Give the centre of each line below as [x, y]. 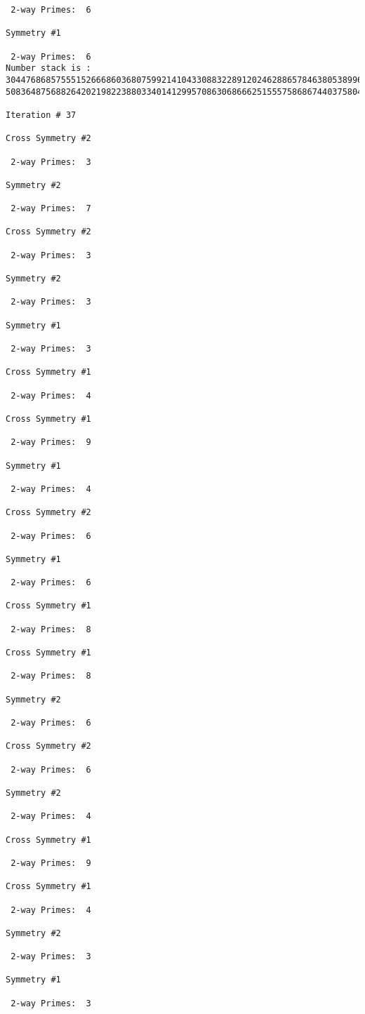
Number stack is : [48, 68]
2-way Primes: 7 [51, 209]
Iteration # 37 [41, 115]
